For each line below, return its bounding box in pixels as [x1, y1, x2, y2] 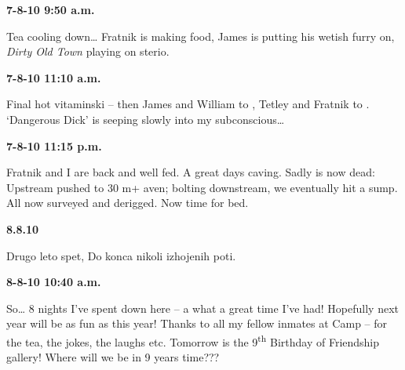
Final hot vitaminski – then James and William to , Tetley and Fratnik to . [6, 96, 370, 112]
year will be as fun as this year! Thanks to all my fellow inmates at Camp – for [6, 315, 388, 332]
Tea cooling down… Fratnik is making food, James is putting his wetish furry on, [6, 27, 395, 44]
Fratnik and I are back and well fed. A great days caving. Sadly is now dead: [6, 164, 375, 180]
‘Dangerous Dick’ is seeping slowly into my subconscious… [6, 111, 285, 127]
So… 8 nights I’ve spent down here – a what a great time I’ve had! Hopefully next [6, 299, 399, 316]
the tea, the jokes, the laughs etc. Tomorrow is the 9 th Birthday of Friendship [6, 331, 380, 350]
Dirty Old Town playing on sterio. [6, 43, 170, 60]
